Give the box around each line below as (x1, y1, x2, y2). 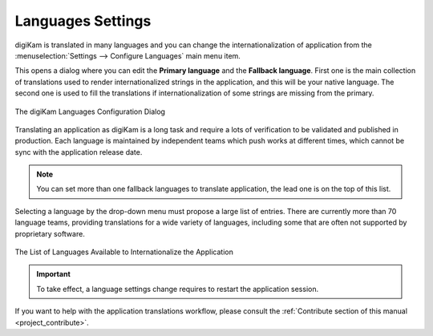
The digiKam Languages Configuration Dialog (14, 107, 166, 116)
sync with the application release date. (14, 147, 143, 156)
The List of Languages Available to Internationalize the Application (14, 247, 234, 257)
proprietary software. (14, 229, 86, 238)
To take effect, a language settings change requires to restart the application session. (36, 284, 319, 293)
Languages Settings (14, 12, 152, 30)
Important (36, 269, 71, 279)
